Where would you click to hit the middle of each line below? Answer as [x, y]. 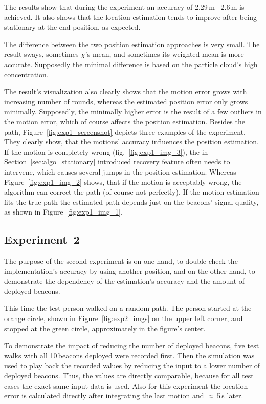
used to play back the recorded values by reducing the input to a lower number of [132, 365]
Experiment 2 [42, 239]
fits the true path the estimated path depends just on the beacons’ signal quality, [131, 201]
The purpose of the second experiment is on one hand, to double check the [121, 261]
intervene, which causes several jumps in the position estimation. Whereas [120, 171]
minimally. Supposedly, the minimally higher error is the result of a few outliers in [133, 111]
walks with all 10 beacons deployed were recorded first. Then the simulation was [129, 355]
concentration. [26, 74]
